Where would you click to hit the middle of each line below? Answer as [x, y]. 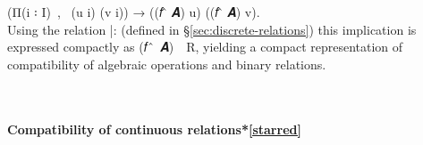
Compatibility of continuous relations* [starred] [154, 129]
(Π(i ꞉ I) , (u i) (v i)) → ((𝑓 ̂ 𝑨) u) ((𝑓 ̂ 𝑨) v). [134, 12]
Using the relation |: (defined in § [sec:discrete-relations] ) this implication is [212, 29]
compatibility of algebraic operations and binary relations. [167, 64]
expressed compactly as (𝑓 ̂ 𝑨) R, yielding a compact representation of [205, 47]
